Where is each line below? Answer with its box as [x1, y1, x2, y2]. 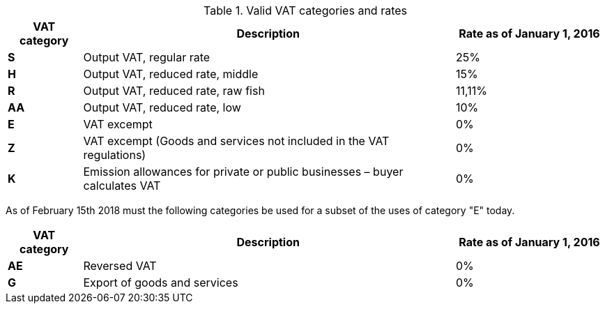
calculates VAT [83, 179, 161, 193]
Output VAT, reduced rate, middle [83, 67, 259, 81]
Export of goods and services [83, 276, 238, 289]
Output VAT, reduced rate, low [83, 100, 241, 114]
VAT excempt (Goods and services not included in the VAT [83, 134, 390, 148]
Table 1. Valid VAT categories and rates [204, 3, 407, 17]
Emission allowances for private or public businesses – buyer [83, 165, 404, 179]
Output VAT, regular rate [83, 50, 210, 64]
